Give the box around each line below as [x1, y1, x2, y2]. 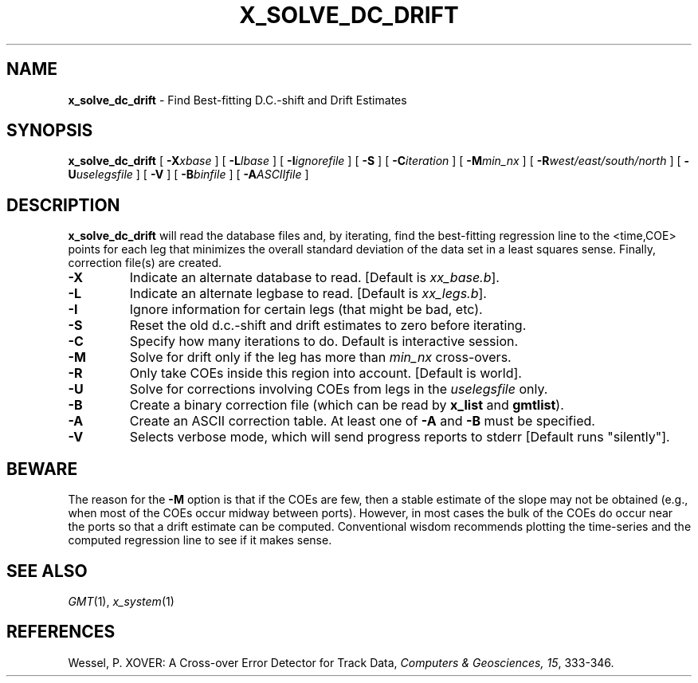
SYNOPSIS [6, 120, 93, 141]
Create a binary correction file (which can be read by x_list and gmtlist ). [129, 397, 564, 414]
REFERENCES [6, 622, 116, 642]
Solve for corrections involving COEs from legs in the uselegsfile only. [129, 381, 548, 398]
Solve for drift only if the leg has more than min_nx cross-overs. [129, 349, 512, 366]
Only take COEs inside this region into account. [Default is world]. [129, 365, 522, 382]
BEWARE [6, 458, 78, 479]
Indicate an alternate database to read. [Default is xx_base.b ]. [129, 269, 500, 286]
